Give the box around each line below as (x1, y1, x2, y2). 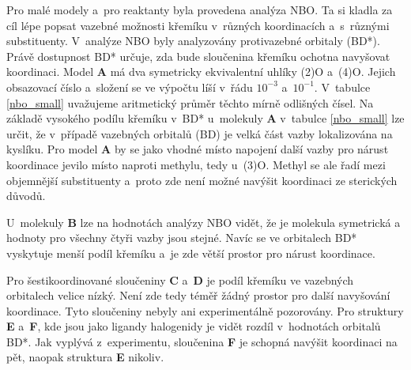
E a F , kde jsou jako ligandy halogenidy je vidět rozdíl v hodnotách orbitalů (6, 318, 381, 334)
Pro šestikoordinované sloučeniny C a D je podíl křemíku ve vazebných (6, 271, 354, 288)
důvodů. (6, 187, 46, 204)
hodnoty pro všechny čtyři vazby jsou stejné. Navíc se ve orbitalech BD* (6, 229, 357, 246)
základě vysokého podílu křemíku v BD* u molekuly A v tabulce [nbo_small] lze (6, 110, 405, 126)
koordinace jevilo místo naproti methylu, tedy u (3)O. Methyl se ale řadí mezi (6, 156, 386, 172)
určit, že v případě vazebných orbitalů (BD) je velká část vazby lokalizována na (6, 125, 393, 142)
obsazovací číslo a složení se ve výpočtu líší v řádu (6, 78, 253, 95)
